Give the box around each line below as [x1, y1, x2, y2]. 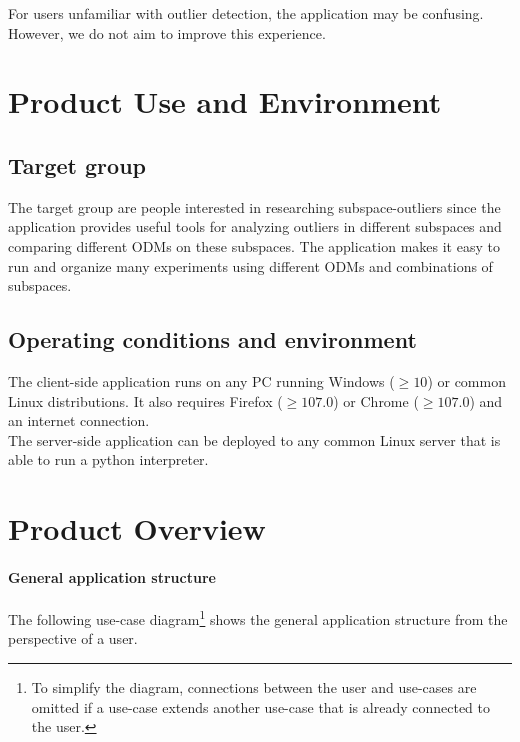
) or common [427, 370, 506, 391]
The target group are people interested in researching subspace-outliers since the [8, 196, 501, 217]
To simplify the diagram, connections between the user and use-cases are [31, 676, 477, 697]
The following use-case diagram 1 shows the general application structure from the [8, 606, 508, 629]
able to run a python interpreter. [8, 449, 209, 470]
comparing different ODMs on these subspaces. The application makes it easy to [8, 235, 500, 256]
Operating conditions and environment [8, 324, 417, 355]
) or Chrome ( [333, 390, 419, 411]
